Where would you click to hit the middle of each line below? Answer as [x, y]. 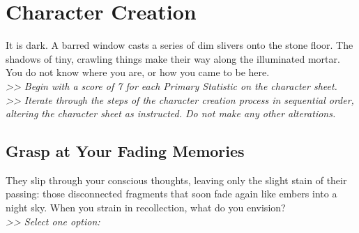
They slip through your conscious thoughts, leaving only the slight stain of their [176, 180]
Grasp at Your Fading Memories [125, 151]
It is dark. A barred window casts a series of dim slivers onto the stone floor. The [179, 45]
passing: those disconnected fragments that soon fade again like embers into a [171, 194]
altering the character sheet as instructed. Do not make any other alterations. [171, 113]
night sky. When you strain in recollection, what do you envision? [146, 208]
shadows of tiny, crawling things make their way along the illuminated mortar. [173, 58]
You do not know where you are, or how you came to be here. [138, 72]
